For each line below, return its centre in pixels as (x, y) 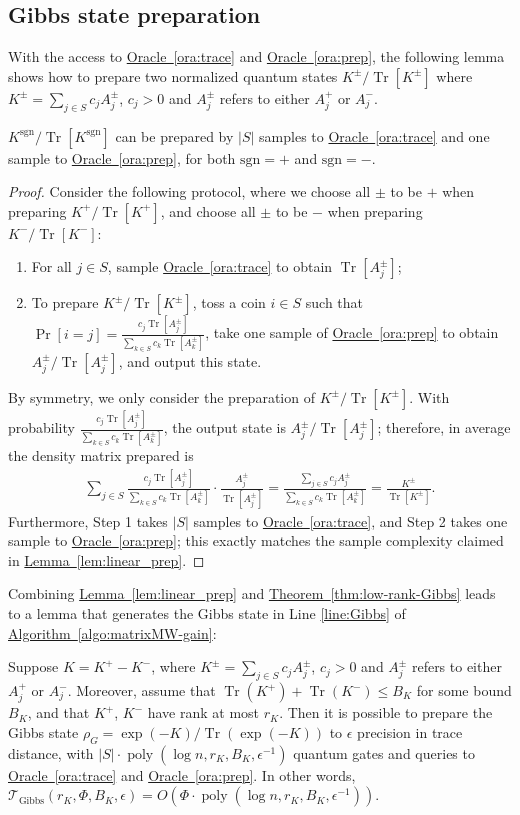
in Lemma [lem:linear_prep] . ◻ (106, 559)
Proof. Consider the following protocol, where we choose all (189, 191)
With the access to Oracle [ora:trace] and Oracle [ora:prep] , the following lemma (256, 56)
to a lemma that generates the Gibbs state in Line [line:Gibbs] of (207, 613)
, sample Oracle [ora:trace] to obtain (220, 266)
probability (41, 427)
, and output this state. (190, 360)
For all (51, 266)
